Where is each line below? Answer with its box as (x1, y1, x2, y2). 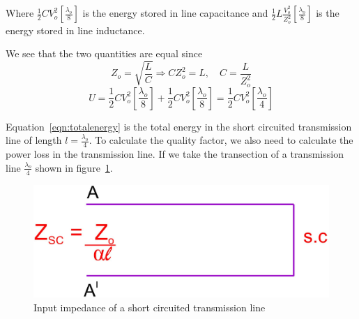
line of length (6, 133, 62, 147)
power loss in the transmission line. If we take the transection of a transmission (6, 147, 344, 161)
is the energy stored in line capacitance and (82, 6, 268, 20)
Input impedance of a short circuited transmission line (33, 299, 266, 314)
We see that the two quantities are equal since (6, 46, 203, 61)
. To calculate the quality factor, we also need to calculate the (89, 133, 353, 147)
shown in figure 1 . (35, 160, 113, 175)
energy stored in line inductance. (6, 22, 145, 37)
